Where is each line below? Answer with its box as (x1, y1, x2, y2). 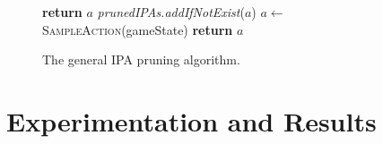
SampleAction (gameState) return (42, 20, 233, 38)
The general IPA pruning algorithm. (42, 50, 240, 69)
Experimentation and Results (6, 102, 377, 139)
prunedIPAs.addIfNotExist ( (97, 3, 245, 21)
